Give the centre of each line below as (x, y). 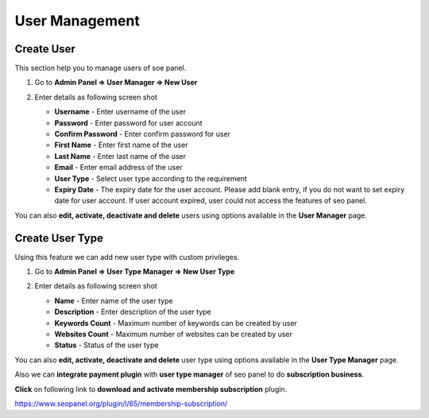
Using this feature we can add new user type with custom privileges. (127, 257)
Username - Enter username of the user (120, 112)
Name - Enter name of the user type (114, 300)
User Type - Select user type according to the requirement (151, 178)
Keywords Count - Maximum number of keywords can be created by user (176, 323)
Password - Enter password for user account (128, 122)
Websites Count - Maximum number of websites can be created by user (174, 334)
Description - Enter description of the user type (133, 312)
